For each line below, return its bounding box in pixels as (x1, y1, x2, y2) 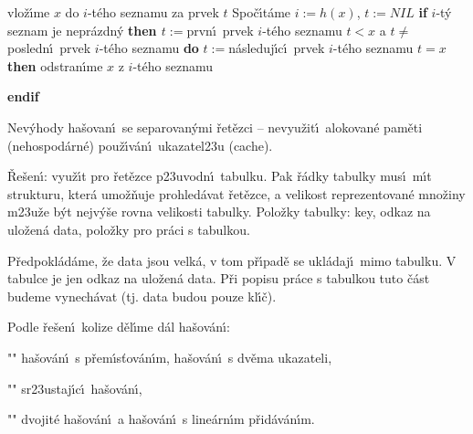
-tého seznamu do (99, 38, 199, 58)
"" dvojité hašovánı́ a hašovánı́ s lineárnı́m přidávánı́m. (7, 409, 315, 429)
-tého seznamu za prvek (87, 3, 219, 21)
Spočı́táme (232, 3, 291, 21)
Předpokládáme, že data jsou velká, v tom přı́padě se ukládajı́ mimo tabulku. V (7, 250, 457, 270)
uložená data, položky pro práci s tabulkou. (7, 219, 250, 238)
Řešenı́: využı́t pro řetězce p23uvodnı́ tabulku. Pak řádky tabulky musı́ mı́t (7, 166, 432, 185)
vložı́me (7, 3, 50, 21)
